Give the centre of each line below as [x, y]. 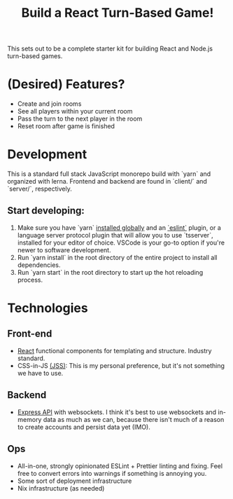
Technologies [48, 308]
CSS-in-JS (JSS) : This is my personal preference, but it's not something [121, 365]
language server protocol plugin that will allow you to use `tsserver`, [115, 235]
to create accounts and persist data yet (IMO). [84, 427]
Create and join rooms [49, 104]
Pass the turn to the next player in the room [80, 119]
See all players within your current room [75, 111]
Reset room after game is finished [66, 126]
